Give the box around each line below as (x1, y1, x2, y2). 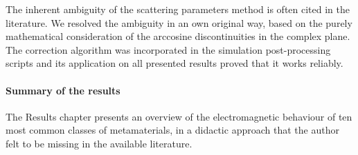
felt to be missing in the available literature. (6, 136, 193, 150)
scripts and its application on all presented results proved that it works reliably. (6, 56, 343, 70)
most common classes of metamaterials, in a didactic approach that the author (6, 123, 339, 137)
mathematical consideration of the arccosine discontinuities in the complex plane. (6, 29, 350, 43)
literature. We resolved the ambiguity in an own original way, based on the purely (6, 15, 352, 30)
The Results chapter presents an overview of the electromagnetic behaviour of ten (6, 109, 352, 123)
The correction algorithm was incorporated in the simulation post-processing (6, 42, 331, 56)
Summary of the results (6, 83, 120, 97)
